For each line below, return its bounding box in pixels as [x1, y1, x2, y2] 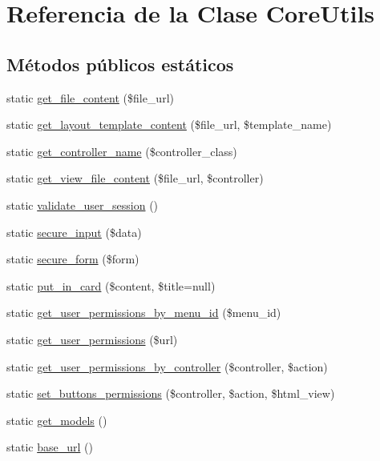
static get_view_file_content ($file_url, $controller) [6, 170, 264, 186]
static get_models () [6, 411, 107, 428]
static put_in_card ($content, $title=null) [6, 277, 216, 294]
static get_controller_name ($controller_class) [6, 142, 237, 159]
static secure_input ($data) [6, 223, 142, 240]
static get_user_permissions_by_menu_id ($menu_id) [6, 304, 281, 321]
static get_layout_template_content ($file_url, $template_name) [6, 116, 332, 133]
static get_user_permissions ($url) [6, 331, 178, 347]
